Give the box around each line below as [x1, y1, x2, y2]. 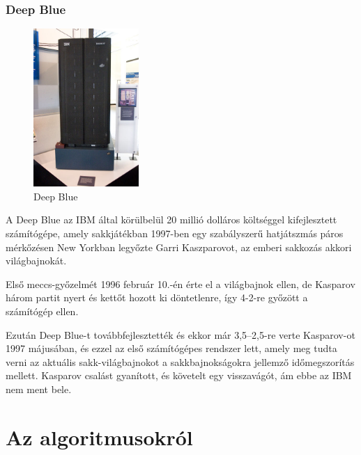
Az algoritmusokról [6, 422, 193, 451]
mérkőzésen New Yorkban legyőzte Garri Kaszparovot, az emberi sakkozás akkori [6, 239, 352, 254]
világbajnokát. [6, 253, 67, 268]
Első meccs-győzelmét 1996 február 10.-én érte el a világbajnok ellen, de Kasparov [6, 276, 355, 291]
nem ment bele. [6, 381, 72, 396]
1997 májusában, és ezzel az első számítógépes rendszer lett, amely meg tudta [6, 341, 337, 356]
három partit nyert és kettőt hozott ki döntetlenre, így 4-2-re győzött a [6, 290, 308, 305]
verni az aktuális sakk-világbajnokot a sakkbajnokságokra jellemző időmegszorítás [6, 354, 355, 369]
